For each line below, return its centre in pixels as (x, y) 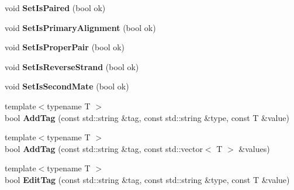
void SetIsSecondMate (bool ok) (67, 86)
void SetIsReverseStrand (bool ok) (72, 66)
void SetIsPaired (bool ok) (55, 8)
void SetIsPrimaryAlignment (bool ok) (80, 27)
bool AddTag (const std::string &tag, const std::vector (104, 148)
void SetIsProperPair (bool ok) (65, 47)
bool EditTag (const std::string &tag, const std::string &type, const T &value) (147, 179)
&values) (254, 148)
